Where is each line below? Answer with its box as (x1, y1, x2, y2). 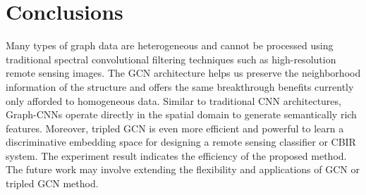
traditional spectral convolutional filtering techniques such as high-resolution (6, 51, 336, 66)
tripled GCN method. (6, 176, 99, 191)
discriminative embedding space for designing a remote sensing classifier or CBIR (6, 134, 356, 149)
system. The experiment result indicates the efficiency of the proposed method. (6, 148, 347, 163)
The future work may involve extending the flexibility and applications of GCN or (6, 162, 360, 177)
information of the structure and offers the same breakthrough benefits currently (6, 79, 354, 94)
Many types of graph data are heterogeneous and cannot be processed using (6, 38, 334, 53)
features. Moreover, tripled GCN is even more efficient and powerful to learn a (6, 120, 344, 135)
